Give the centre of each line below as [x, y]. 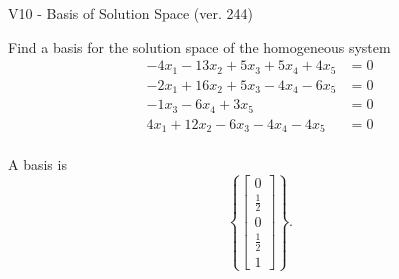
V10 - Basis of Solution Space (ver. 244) [130, 13]
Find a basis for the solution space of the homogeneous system [199, 46]
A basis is [37, 164]
